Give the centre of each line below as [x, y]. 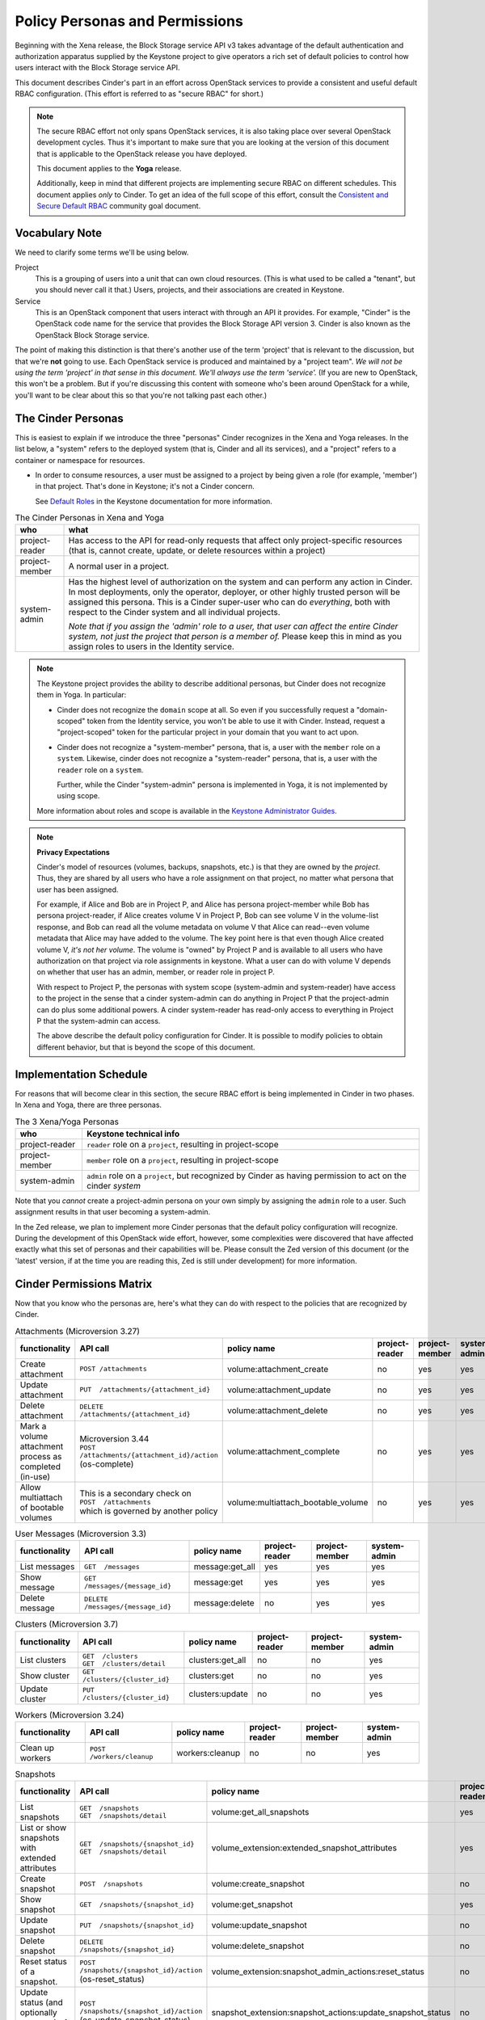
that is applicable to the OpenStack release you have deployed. [142, 154]
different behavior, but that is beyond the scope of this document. [146, 1047]
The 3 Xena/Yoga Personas [67, 1122]
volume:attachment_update [279, 1390]
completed [40, 1467]
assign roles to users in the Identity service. [151, 646]
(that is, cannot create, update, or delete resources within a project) [197, 551]
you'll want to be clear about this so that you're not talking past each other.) [141, 395]
